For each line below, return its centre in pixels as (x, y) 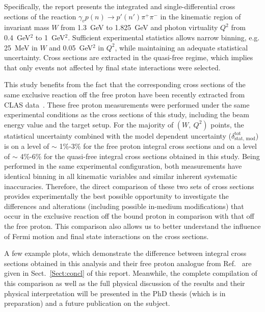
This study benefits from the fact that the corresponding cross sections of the (125, 84)
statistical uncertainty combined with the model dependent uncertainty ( (118, 135)
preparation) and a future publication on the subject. (87, 303)
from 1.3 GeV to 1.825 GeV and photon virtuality (139, 27)
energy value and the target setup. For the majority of (89, 124)
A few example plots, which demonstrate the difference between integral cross (125, 253)
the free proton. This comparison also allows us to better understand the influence (132, 226)
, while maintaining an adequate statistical (181, 47)
